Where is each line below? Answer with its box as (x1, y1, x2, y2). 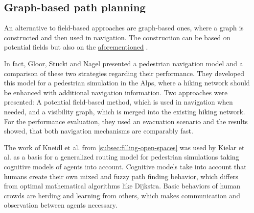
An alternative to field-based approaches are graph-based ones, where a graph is (4, 23, 244, 33)
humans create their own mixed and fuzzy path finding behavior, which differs (4, 171, 238, 181)
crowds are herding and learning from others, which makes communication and (4, 190, 240, 200)
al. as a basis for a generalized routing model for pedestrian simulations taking (4, 152, 239, 162)
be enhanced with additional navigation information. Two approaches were (4, 87, 228, 97)
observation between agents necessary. (4, 200, 117, 210)
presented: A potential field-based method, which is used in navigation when (4, 97, 233, 107)
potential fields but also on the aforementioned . (4, 42, 148, 52)
